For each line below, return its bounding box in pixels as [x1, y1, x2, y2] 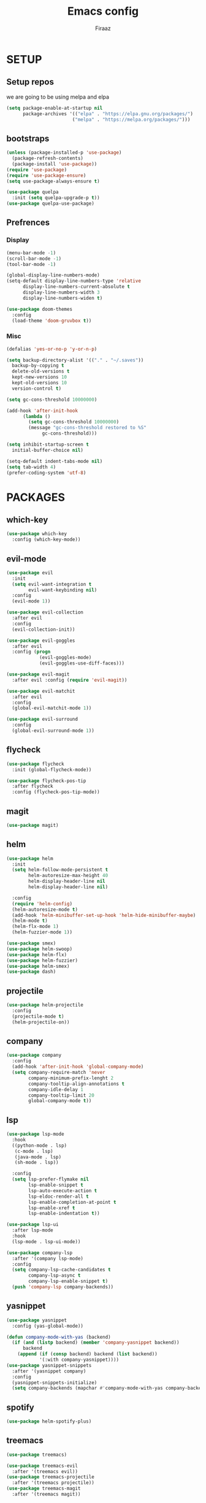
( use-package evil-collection [6, 609, 84, 615]
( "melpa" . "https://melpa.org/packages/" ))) [72, 116, 191, 123]
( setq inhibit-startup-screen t [6, 441, 89, 448]
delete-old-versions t [12, 368, 70, 375]
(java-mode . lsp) [14, 1154, 62, 1160]
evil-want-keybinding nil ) [28, 587, 97, 593]
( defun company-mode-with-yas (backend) [6, 1334, 112, 1340]
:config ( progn [12, 649, 51, 655]
